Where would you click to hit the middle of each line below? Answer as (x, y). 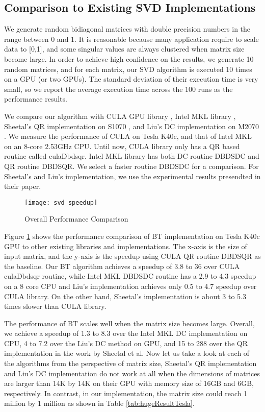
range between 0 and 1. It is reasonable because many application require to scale (131, 39)
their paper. (23, 186)
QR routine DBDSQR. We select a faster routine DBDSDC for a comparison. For (131, 166)
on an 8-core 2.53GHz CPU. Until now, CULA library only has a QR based (122, 146)
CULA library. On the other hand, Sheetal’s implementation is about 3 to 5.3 (125, 296)
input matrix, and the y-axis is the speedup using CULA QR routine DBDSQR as (132, 256)
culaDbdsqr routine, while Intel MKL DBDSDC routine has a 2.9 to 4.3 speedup (130, 276)
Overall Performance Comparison (76, 219)
